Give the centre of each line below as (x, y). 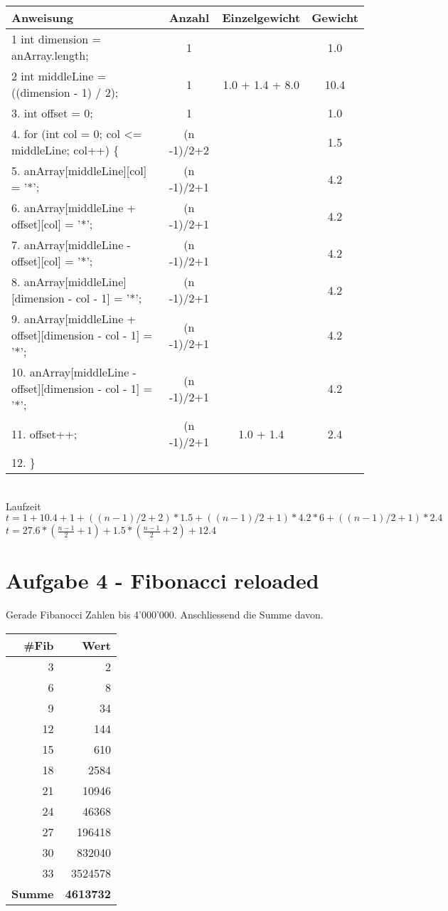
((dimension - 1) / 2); (65, 92)
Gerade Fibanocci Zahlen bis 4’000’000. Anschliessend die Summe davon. (165, 615)
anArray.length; (50, 55)
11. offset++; (44, 433)
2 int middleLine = (59, 76)
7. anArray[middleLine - (71, 244)
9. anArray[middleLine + (74, 318)
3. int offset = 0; (52, 113)
